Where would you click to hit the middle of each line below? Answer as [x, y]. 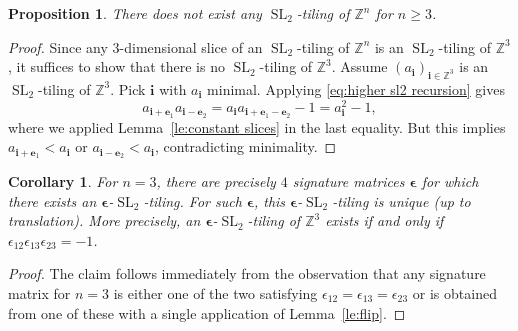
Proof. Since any [58, 46]
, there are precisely [216, 180]
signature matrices [348, 180]
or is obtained [454, 292]
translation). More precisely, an [104, 220]
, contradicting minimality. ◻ [246, 146]
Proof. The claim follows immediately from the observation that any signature [247, 273]
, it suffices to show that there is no [116, 66]
